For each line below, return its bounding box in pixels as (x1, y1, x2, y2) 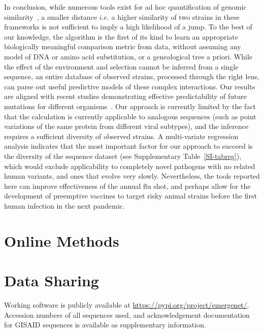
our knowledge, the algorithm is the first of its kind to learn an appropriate (4, 31, 238, 42)
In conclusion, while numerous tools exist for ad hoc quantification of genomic (4, 2, 247, 12)
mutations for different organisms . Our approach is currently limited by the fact (4, 101, 256, 111)
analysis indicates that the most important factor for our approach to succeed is (4, 141, 253, 151)
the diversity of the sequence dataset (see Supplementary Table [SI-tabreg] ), (4, 150, 242, 161)
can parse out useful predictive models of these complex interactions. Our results (4, 81, 255, 91)
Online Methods (4, 230, 119, 251)
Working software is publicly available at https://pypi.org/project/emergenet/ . (4, 299, 249, 310)
